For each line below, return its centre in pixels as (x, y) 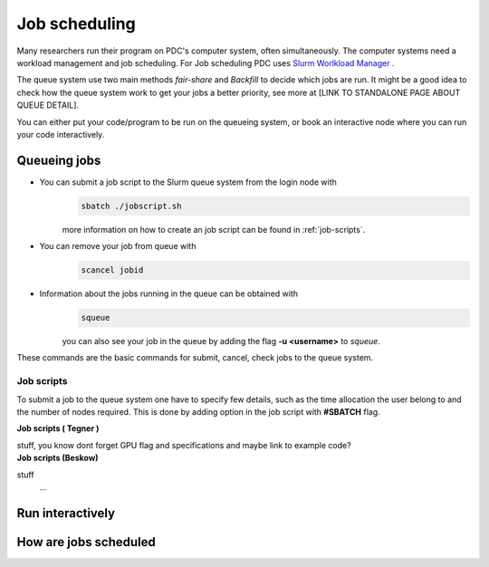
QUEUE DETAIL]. (48, 105)
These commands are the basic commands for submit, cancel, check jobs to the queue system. (195, 358)
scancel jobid (112, 270)
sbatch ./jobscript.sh (131, 206)
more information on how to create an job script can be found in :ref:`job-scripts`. (214, 229)
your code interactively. (61, 134)
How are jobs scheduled (86, 542)
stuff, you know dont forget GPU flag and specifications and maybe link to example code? (184, 445)
